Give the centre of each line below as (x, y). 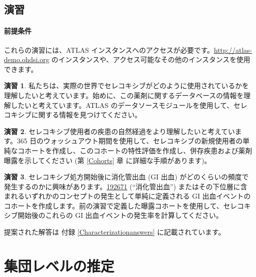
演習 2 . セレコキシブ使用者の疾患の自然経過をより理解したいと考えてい (120, 131)
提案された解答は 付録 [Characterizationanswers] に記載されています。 (115, 232)
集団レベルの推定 (59, 265)
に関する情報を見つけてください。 (86, 115)
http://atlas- (233, 50)
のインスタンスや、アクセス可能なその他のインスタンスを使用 (151, 59)
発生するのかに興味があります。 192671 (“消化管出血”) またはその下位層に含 (126, 186)
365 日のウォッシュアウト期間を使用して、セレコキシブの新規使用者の (130, 141)
